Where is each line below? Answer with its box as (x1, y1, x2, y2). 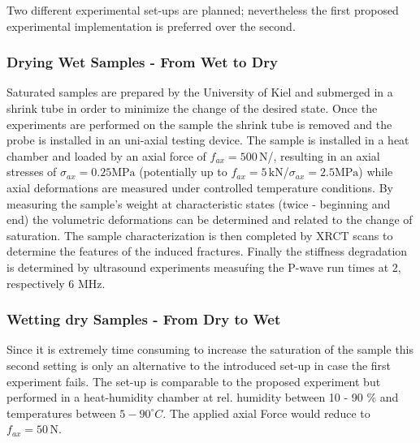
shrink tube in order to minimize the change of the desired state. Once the (6, 100, 378, 116)
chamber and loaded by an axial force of (6, 147, 206, 164)
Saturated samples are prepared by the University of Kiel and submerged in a (6, 84, 393, 101)
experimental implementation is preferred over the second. (6, 17, 296, 34)
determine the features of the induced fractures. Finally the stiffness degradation (6, 243, 408, 260)
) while (358, 163, 393, 180)
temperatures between (6, 404, 116, 421)
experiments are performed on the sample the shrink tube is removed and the (6, 115, 392, 132)
